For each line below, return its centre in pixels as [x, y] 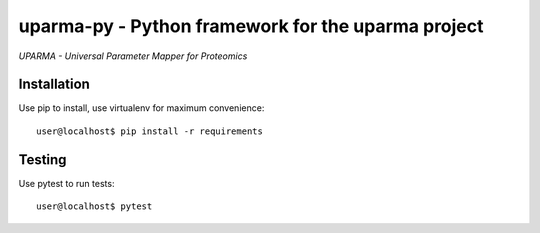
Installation [54, 84]
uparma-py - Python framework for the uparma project [251, 26]
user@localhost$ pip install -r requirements [150, 131]
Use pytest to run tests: [66, 183]
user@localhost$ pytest [94, 206]
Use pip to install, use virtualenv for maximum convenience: [141, 108]
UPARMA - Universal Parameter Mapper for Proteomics [133, 56]
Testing [42, 159]
